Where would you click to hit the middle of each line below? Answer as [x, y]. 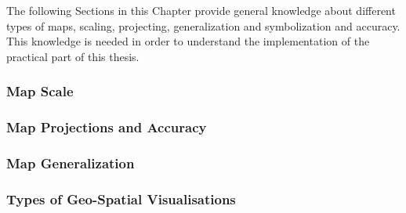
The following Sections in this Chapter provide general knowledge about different [201, 10]
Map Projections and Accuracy [107, 127]
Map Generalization [71, 162]
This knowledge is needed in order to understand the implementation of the [188, 41]
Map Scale [40, 91]
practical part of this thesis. [73, 56]
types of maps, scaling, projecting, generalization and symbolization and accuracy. [203, 25]
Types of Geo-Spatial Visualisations [121, 199]
